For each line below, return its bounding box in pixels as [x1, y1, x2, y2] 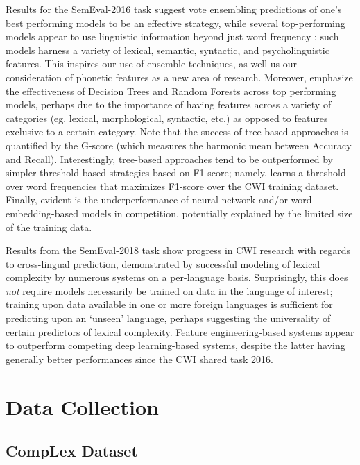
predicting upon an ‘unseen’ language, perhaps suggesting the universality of [6, 311, 331, 325]
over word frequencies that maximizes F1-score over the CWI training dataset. [6, 178, 339, 193]
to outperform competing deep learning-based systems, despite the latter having [6, 338, 345, 353]
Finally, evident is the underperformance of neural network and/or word [6, 192, 312, 207]
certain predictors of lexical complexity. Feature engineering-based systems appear [6, 324, 354, 339]
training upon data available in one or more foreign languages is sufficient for [6, 297, 333, 312]
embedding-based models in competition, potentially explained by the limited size [6, 205, 353, 220]
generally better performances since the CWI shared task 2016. [6, 351, 273, 366]
